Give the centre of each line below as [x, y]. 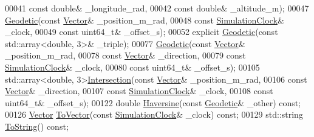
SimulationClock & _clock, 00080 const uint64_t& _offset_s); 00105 [132, 67]
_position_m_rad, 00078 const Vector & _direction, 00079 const [125, 55]
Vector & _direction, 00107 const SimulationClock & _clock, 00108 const [139, 91]
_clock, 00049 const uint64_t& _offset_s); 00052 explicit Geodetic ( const [142, 32]
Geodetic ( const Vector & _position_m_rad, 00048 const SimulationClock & [145, 20]
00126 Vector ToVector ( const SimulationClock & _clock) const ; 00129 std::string [154, 114]
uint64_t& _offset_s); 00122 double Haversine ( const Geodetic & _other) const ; [153, 102]
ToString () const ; [37, 126]
